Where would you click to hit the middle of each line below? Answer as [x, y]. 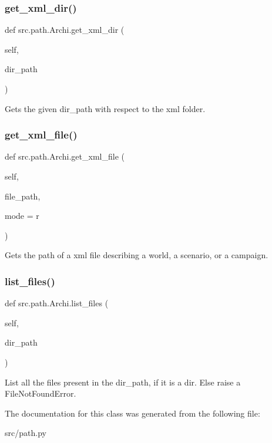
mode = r [22, 216]
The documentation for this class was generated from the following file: [132, 413]
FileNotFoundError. [41, 393]
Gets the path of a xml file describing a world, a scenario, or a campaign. [137, 255]
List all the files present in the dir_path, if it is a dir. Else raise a [123, 382]
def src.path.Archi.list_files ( [57, 303]
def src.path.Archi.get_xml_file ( [65, 156]
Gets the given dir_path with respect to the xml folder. [105, 108]
